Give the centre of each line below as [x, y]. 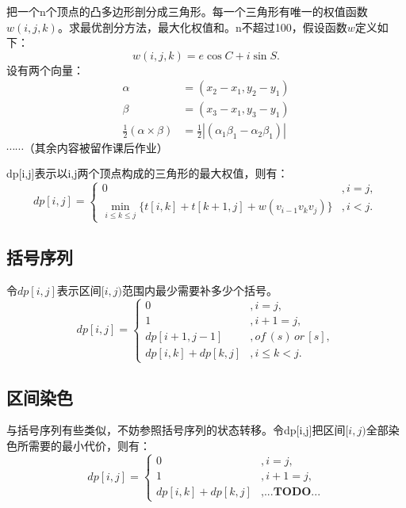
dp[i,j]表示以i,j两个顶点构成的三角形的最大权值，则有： [147, 173]
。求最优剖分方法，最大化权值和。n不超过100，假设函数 [202, 27]
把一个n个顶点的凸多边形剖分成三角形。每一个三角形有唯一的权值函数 [187, 11]
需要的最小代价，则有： [89, 446]
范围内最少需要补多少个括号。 [200, 290]
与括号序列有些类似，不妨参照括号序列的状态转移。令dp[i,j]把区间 [176, 430]
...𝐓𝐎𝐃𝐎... [292, 492]
